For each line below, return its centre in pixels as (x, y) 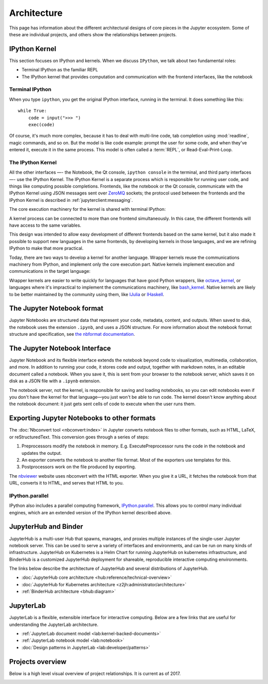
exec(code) (41, 124)
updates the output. (42, 453)
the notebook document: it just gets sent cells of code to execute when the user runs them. (102, 404)
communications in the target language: (50, 271)
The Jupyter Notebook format (56, 308)
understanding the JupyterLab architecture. (54, 624)
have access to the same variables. (45, 225)
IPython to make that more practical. (46, 249)
